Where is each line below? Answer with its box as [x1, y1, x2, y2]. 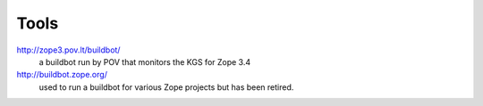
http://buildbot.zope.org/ [16, 69, 107, 80]
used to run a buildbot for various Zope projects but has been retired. [38, 81, 294, 93]
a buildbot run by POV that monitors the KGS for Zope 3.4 [38, 56, 251, 67]
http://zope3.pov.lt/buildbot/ [16, 45, 121, 55]
